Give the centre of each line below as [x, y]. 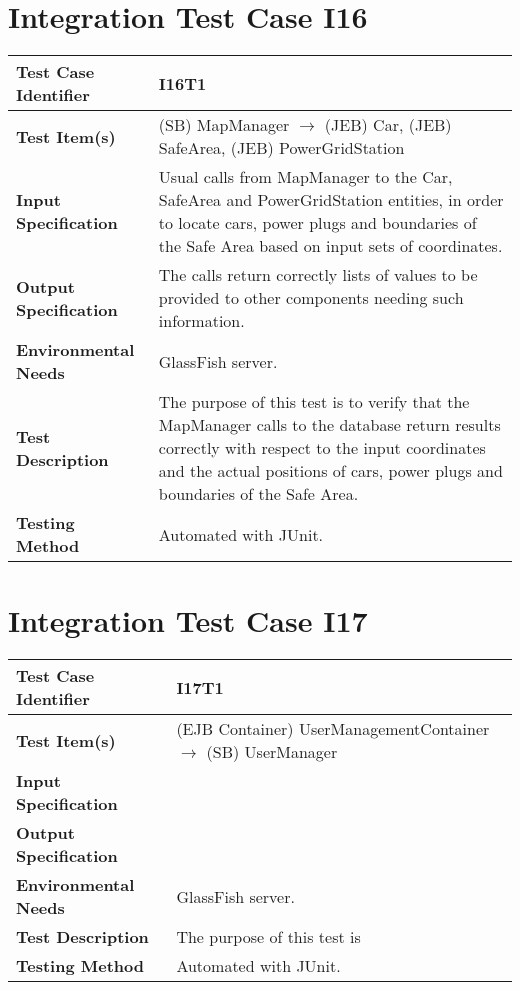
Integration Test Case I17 [188, 620]
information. [201, 321]
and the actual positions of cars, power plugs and [330, 471]
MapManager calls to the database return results [329, 425]
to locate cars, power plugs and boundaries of [317, 223]
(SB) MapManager [224, 125]
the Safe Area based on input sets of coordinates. [330, 246]
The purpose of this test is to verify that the [314, 402]
